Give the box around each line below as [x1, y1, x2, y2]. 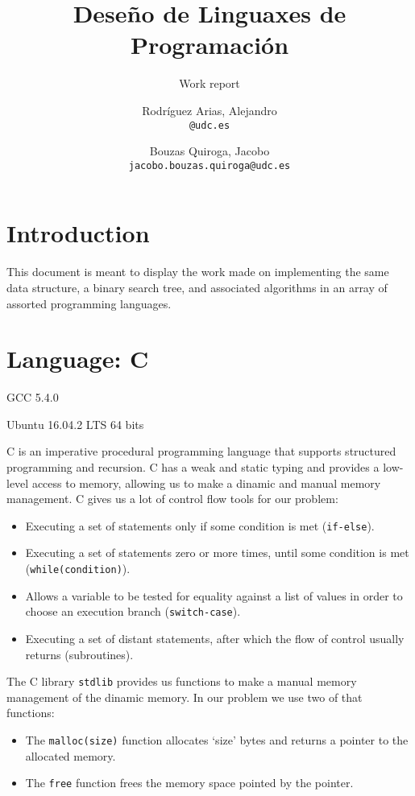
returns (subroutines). [25, 645, 134, 662]
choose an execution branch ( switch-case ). [25, 603, 241, 620]
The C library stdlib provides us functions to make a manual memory [6, 673, 357, 690]
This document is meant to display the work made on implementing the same [6, 263, 389, 280]
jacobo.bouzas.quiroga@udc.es [128, 159, 291, 171]
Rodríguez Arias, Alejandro [142, 101, 277, 118]
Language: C [6, 342, 149, 375]
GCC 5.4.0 [6, 389, 59, 406]
